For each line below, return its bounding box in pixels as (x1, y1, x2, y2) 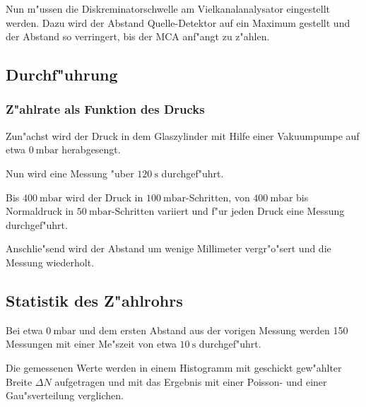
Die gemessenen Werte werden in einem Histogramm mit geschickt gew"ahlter (6, 360, 342, 374)
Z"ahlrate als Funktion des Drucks (6, 100, 205, 118)
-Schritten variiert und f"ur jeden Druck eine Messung (111, 203, 345, 218)
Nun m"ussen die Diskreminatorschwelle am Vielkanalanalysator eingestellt (6, 1, 331, 16)
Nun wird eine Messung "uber (6, 165, 134, 180)
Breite (6, 374, 33, 389)
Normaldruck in (6, 203, 74, 218)
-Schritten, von (186, 189, 250, 204)
